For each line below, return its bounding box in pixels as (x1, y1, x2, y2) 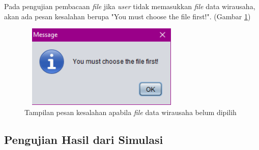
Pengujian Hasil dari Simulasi (4, 131, 163, 147)
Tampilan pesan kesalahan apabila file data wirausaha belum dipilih (24, 106, 237, 117)
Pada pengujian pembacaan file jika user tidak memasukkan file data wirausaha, (4, 1, 255, 11)
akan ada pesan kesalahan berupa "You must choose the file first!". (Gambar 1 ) (4, 11, 251, 21)
